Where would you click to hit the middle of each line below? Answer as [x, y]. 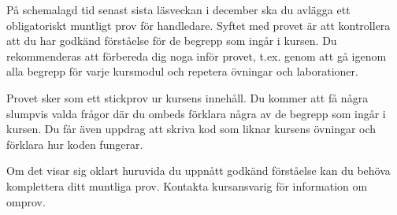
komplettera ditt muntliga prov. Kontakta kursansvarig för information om [187, 185]
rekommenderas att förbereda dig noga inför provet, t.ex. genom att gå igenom [197, 56]
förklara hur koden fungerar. [75, 144]
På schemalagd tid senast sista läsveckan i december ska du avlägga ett [178, 9]
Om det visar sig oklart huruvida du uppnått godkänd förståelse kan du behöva [198, 171]
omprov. [26, 201]
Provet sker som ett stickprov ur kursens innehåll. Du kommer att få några [187, 97]
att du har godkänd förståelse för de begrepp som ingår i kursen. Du [172, 41]
